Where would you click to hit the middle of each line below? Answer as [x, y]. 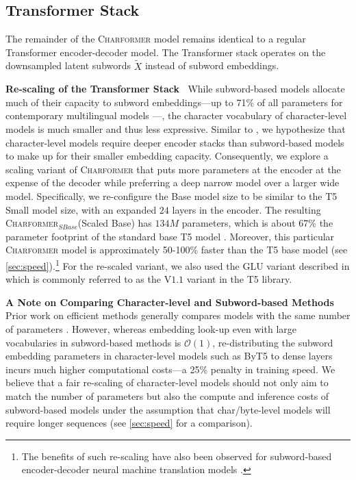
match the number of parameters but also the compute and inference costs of [167, 395]
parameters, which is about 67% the [257, 223]
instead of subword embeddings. [212, 65]
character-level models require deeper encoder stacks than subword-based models [175, 142]
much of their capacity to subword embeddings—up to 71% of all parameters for [174, 102]
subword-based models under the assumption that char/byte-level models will [168, 409]
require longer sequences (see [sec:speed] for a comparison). [129, 423]
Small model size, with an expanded [81, 209]
